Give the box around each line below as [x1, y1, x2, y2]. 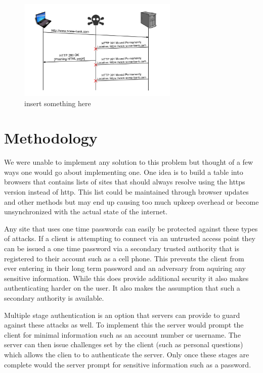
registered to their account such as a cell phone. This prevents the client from [4, 253, 244, 263]
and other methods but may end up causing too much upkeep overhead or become [4, 196, 259, 207]
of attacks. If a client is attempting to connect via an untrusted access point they [4, 233, 255, 244]
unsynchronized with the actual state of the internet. [4, 206, 168, 217]
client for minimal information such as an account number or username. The [4, 329, 241, 340]
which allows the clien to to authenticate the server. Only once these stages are [4, 349, 249, 359]
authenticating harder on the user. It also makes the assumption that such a [4, 283, 240, 293]
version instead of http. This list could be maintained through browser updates [4, 186, 249, 197]
